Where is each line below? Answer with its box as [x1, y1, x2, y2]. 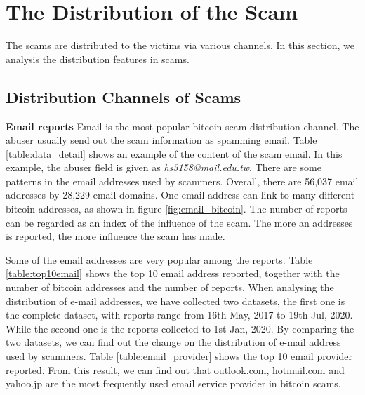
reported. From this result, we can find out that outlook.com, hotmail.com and [6, 362, 345, 377]
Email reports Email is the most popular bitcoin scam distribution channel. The [6, 119, 359, 133]
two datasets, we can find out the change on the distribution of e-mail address [6, 335, 341, 349]
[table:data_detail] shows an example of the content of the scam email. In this [6, 146, 343, 161]
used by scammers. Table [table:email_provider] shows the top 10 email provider [6, 349, 353, 363]
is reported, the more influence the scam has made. [6, 229, 225, 243]
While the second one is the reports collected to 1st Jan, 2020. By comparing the [6, 321, 354, 335]
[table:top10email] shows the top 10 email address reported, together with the [6, 266, 340, 281]
